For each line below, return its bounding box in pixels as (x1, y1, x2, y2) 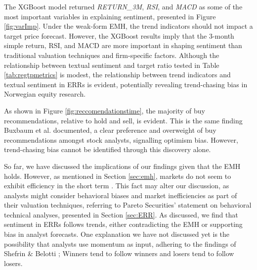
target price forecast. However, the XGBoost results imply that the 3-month (4, 30, 234, 41)
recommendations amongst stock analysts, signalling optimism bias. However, (4, 134, 238, 145)
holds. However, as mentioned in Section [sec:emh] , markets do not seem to (4, 170, 231, 181)
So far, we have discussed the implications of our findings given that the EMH (4, 161, 241, 171)
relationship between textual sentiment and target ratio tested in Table (4, 59, 219, 70)
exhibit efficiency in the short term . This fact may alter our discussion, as (4, 180, 229, 191)
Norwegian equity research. (4, 89, 86, 99)
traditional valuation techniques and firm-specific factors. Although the (4, 50, 219, 60)
